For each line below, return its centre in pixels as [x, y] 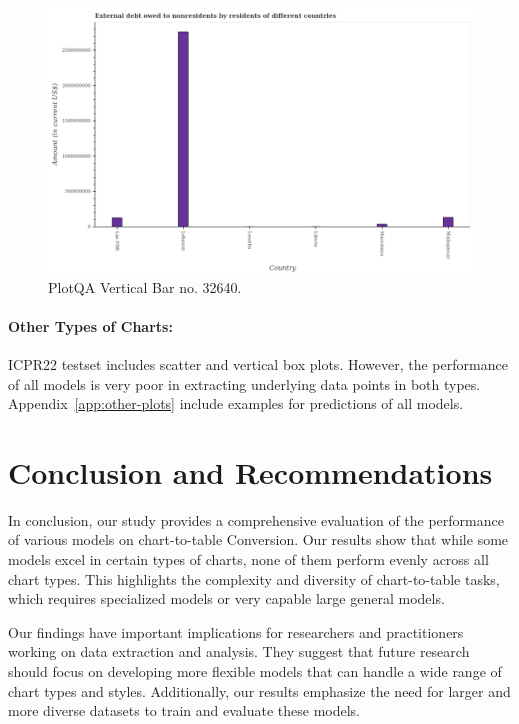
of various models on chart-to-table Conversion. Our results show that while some [258, 539]
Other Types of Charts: [90, 325]
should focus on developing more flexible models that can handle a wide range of [255, 671]
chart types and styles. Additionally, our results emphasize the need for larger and [259, 690]
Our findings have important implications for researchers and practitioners [236, 631]
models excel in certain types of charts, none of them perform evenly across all [248, 559]
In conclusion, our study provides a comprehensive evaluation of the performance [256, 519]
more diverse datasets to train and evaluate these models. [184, 710]
